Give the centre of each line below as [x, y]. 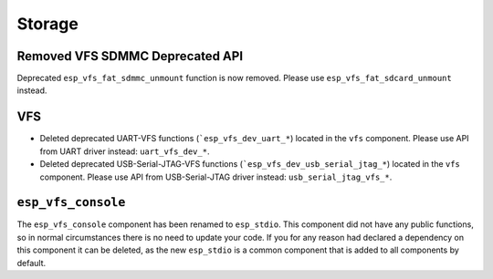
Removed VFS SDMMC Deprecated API [130, 56]
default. [31, 263]
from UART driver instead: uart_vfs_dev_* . [125, 151]
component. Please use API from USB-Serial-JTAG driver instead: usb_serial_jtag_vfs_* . [216, 177]
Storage [48, 24]
